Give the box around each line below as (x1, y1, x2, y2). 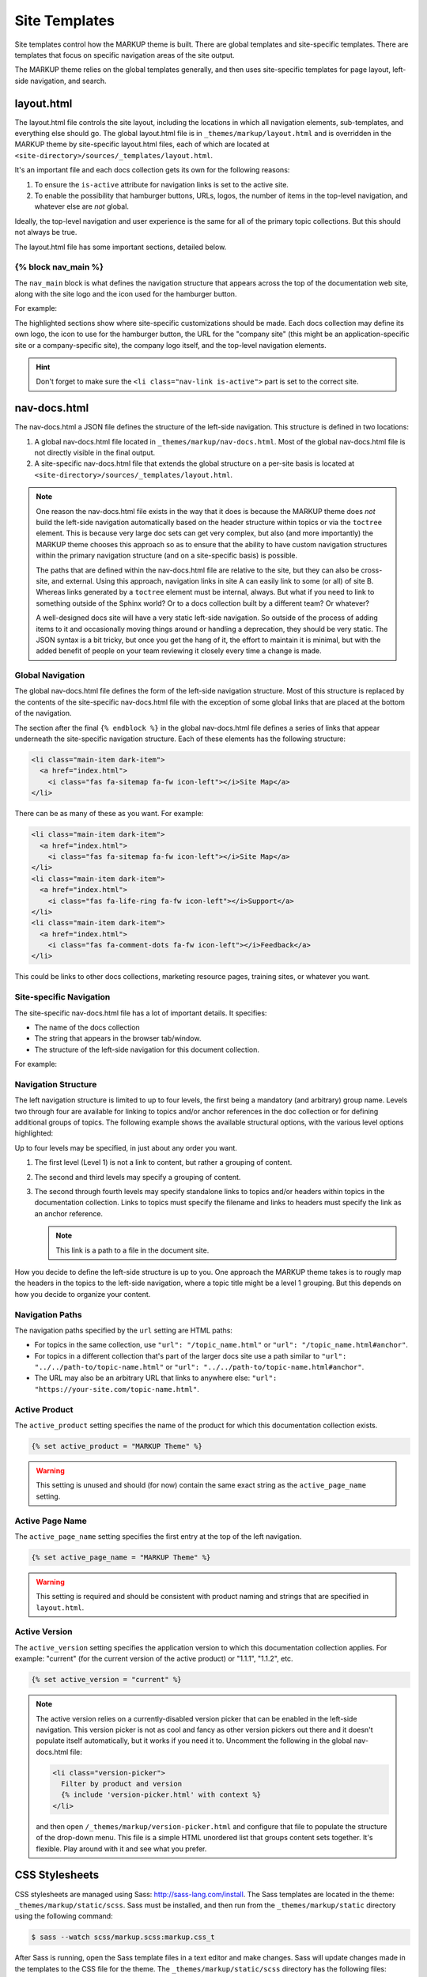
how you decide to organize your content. (14, 1289, 151, 1298)
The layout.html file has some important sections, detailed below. (14, 242, 227, 251)
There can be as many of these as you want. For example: (14, 809, 204, 818)
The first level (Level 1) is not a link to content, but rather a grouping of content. (34, 1158, 293, 1167)
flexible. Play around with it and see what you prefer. (36, 1843, 207, 1854)
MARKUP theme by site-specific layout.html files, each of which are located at (14, 139, 270, 149)
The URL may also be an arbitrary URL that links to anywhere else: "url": (34, 1373, 278, 1383)
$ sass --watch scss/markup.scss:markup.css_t (31, 1933, 215, 1941)
